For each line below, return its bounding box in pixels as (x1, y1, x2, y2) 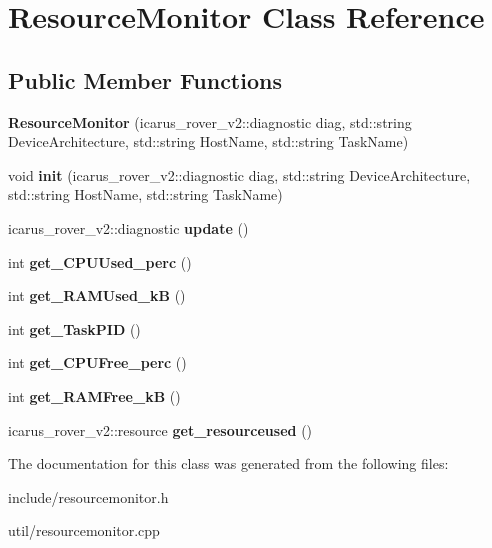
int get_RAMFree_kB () (8, 385, 181, 406)
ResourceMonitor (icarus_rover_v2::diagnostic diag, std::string (8, 111, 412, 132)
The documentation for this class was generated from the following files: (8, 453, 449, 474)
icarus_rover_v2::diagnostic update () (8, 217, 249, 238)
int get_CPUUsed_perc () (8, 251, 192, 272)
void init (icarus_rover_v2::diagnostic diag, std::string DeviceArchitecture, (8, 164, 471, 185)
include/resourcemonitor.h (8, 486, 169, 507)
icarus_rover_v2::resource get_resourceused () (8, 419, 313, 440)
